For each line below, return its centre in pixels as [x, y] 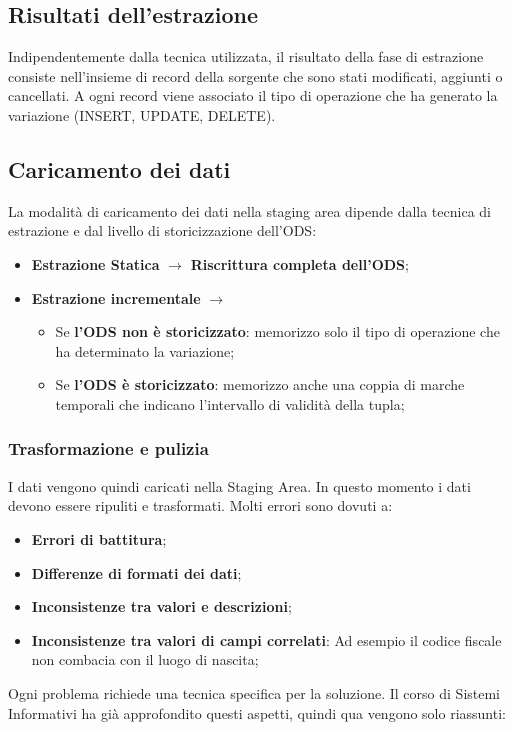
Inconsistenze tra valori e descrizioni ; [161, 606]
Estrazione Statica [95, 263]
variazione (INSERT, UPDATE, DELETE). [142, 114]
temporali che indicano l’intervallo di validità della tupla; [230, 403]
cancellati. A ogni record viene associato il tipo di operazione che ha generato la [253, 95]
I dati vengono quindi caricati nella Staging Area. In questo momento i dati [239, 485]
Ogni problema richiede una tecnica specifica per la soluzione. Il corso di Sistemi [254, 692]
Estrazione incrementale [116, 297]
